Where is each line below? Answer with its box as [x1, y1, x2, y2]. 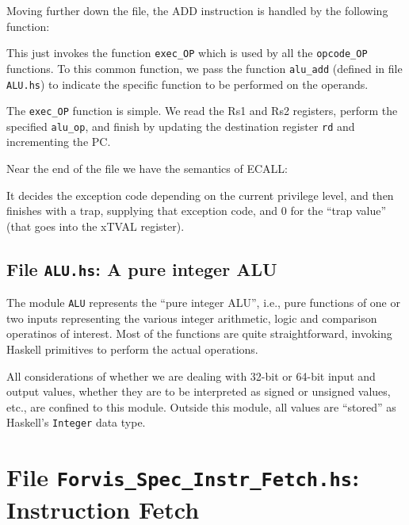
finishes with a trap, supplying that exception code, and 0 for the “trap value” [6, 202, 387, 219]
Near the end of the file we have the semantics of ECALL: [6, 160, 288, 177]
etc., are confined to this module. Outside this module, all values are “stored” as [6, 398, 396, 415]
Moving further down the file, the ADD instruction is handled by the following [6, 2, 388, 18]
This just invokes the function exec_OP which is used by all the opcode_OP [6, 44, 368, 61]
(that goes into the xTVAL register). [6, 217, 185, 234]
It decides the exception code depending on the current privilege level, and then [6, 186, 394, 203]
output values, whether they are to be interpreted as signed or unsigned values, [6, 383, 391, 400]
